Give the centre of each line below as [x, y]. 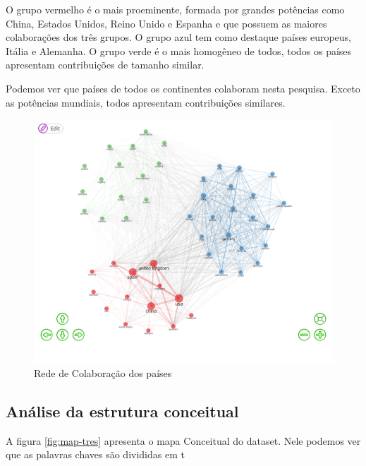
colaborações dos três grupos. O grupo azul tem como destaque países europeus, [178, 37]
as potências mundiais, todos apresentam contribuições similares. [146, 102]
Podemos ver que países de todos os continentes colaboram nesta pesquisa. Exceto [183, 88]
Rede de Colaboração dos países [103, 372]
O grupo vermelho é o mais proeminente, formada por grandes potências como [175, 9]
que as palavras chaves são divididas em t [95, 454]
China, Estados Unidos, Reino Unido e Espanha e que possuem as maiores [166, 23]
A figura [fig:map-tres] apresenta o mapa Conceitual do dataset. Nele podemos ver [183, 440]
